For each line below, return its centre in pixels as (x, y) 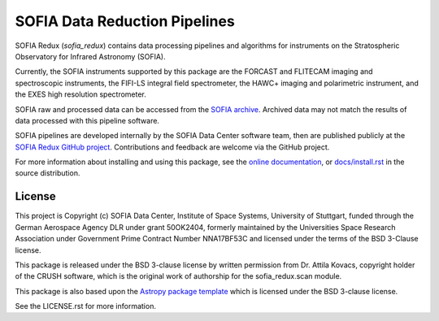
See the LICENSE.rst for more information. (85, 306)
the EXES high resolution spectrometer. (80, 94)
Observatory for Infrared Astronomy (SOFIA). (90, 56)
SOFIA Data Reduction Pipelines (125, 21)
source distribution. (48, 173)
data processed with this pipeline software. (87, 120)
